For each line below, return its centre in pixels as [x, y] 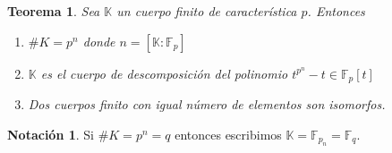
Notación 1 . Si [51, 134]
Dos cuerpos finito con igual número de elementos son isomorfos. [207, 104]
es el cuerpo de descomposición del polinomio [164, 73]
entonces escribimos [228, 134]
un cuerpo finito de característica [207, 11]
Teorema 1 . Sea [54, 11]
